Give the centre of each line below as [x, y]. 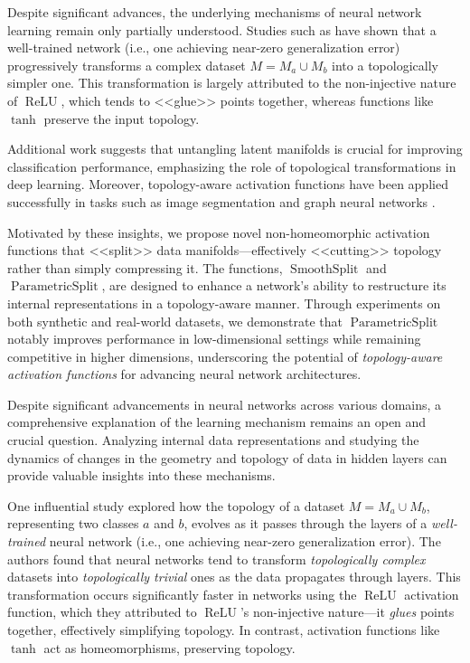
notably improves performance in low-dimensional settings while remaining [214, 339]
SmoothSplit [324, 269]
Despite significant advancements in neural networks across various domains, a [225, 404]
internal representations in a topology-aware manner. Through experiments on [224, 303]
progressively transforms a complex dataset [127, 65]
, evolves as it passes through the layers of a [305, 523]
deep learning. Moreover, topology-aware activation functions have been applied [228, 184]
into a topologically [385, 65]
